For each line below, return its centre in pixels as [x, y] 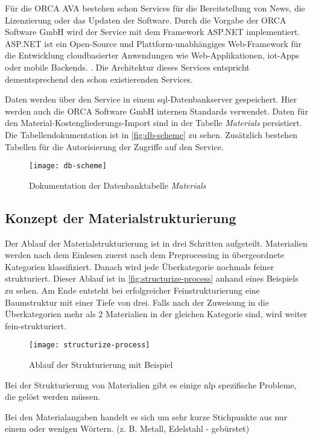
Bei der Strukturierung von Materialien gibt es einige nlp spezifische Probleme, [151, 384]
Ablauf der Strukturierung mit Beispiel [101, 364]
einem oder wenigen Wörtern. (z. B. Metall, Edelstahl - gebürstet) [127, 428]
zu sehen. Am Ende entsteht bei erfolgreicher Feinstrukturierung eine [132, 290]
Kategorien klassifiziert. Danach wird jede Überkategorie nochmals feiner [140, 266]
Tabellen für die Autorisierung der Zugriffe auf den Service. [114, 146]
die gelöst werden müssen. [53, 396]
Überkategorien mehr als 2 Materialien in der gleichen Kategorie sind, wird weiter [156, 314]
